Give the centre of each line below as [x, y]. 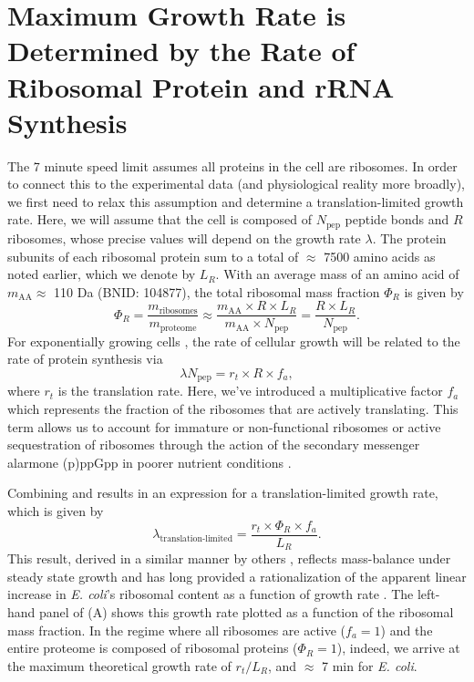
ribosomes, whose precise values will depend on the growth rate [184, 238]
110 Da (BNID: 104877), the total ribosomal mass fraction [217, 291]
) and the [407, 630]
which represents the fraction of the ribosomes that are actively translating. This [233, 409]
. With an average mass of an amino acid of [337, 274]
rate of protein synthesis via [85, 359]
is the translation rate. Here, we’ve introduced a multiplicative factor [250, 391]
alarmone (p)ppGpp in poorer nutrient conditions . [149, 462]
